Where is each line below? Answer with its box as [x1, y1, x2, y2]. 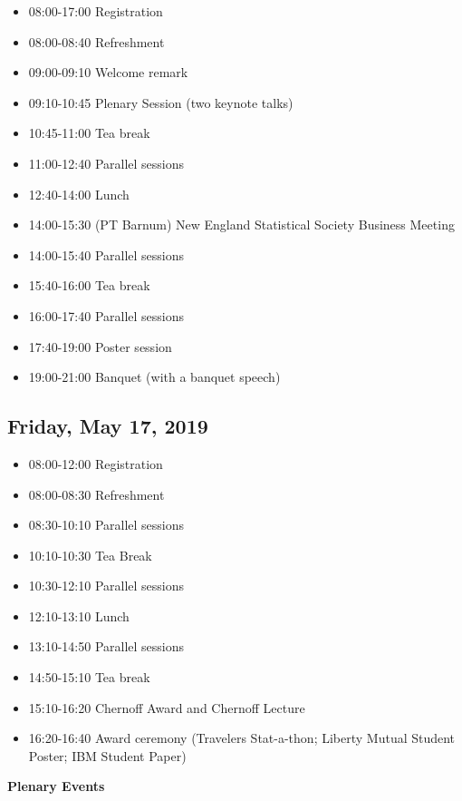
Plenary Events [7, 777, 105, 796]
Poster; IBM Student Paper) [28, 746, 187, 765]
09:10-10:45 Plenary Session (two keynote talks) [28, 93, 294, 112]
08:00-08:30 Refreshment [28, 484, 165, 503]
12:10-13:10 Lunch [28, 606, 130, 625]
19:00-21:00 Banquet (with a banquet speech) [28, 367, 281, 386]
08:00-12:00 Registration [28, 454, 163, 473]
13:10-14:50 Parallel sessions [28, 637, 185, 656]
